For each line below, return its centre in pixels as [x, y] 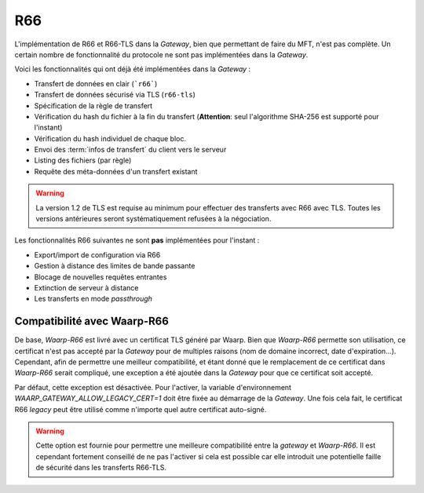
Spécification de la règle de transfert [93, 105]
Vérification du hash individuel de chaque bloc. [110, 138]
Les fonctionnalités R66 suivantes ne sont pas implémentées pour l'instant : [137, 240]
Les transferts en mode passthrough [93, 299]
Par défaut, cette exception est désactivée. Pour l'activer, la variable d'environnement [153, 387]
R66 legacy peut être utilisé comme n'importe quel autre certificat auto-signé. [141, 409]
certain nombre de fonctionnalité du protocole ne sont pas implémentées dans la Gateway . [161, 54]
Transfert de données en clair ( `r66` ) [96, 83]
